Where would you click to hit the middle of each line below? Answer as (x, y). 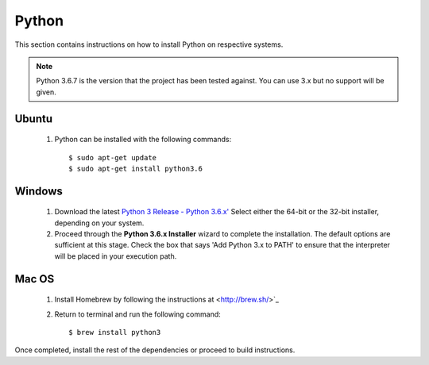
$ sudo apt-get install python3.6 (135, 168)
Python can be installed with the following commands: (143, 140)
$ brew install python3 (115, 332)
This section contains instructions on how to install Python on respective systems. (149, 44)
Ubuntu (34, 119)
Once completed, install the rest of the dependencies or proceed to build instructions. (155, 350)
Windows (39, 191)
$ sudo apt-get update (113, 158)
